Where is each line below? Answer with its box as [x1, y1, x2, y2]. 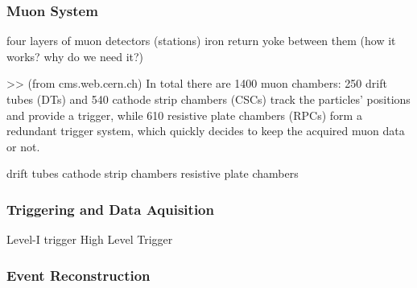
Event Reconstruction [6, 265, 151, 285]
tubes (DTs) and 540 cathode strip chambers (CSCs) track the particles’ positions [6, 91, 411, 107]
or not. [6, 138, 40, 154]
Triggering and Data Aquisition [6, 199, 214, 219]
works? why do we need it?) [6, 47, 144, 64]
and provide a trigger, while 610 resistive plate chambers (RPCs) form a [6, 106, 362, 123]
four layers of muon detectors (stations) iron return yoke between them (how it [6, 32, 396, 49]
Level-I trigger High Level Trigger [6, 231, 173, 248]
